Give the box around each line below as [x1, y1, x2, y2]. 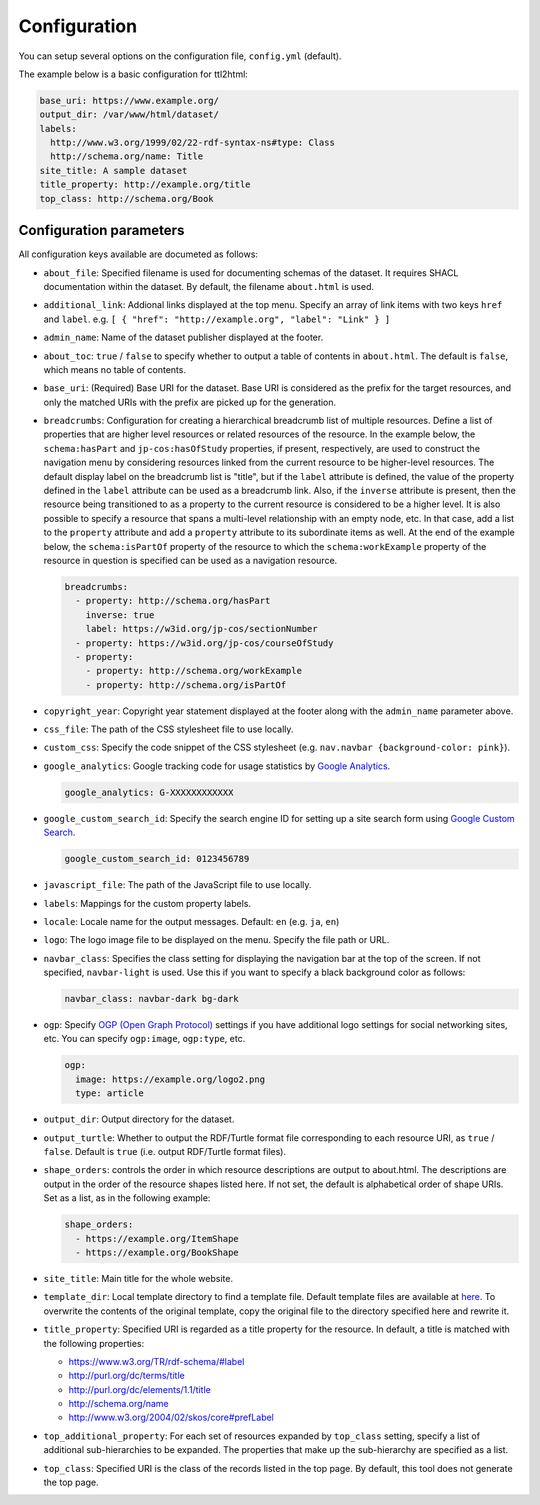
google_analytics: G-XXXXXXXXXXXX [64, 786, 234, 798]
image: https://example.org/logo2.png [75, 1073, 265, 1085]
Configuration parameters [18, 222, 185, 239]
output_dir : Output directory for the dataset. [43, 1113, 235, 1125]
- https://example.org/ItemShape [75, 1233, 239, 1244]
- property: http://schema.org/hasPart [75, 595, 271, 607]
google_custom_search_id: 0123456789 [64, 853, 250, 865]
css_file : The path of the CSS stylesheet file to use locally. [43, 723, 294, 735]
